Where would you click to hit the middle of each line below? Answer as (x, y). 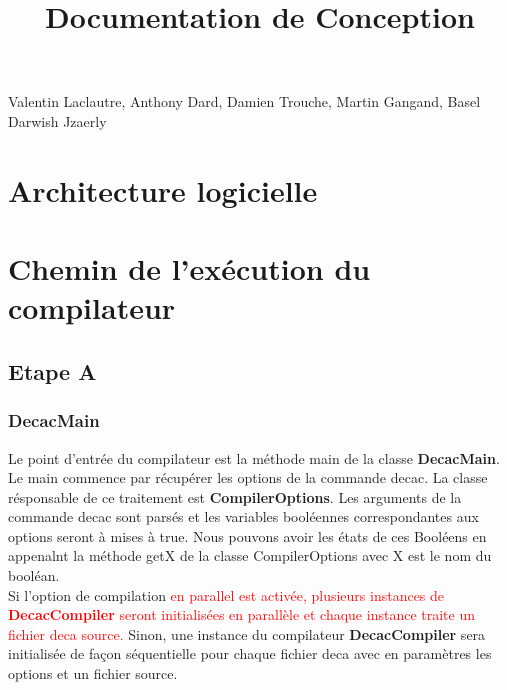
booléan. (34, 575)
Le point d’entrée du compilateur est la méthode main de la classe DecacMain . (254, 457)
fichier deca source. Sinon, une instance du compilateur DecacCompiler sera (247, 633)
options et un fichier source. (93, 673)
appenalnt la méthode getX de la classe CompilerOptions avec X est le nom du (250, 555)
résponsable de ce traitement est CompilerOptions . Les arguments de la (235, 496)
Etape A (52, 370)
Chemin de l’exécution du (189, 268)
